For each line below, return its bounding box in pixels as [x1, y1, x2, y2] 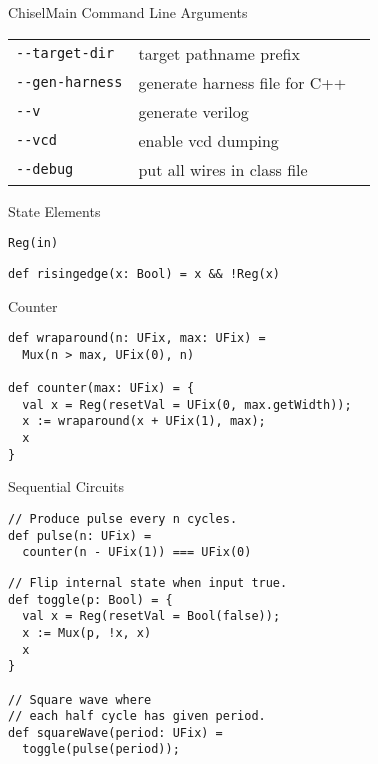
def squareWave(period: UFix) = [8, 725, 223, 740]
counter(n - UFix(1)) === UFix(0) [22, 545, 252, 560]
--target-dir [16, 45, 115, 62]
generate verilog [138, 99, 249, 123]
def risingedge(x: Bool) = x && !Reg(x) [8, 266, 281, 281]
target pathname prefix [138, 41, 300, 65]
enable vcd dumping [138, 128, 279, 152]
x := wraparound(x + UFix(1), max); [22, 414, 266, 429]
